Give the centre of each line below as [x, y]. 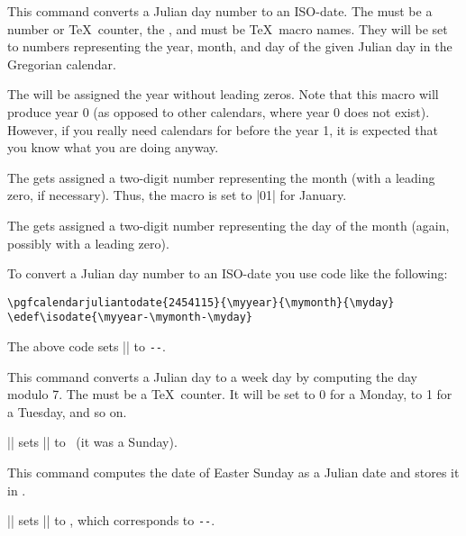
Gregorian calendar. [62, 64]
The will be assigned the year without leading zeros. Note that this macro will [223, 94]
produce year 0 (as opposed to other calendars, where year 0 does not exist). [219, 111]
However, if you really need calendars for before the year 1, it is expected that [223, 129]
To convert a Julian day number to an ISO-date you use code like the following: [228, 273]
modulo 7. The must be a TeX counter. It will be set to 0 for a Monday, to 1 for [230, 394]
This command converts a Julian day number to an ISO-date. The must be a [220, 11]
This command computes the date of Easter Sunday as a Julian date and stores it [233, 472]
